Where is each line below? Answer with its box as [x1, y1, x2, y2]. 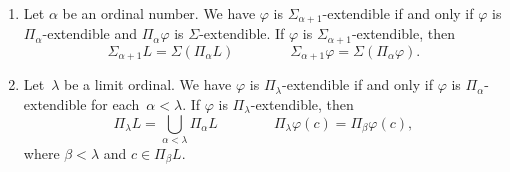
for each [91, 93, 140, 114]
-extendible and [42, 23, 138, 44]
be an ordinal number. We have [62, 3, 256, 23]
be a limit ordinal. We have [64, 74, 232, 95]
